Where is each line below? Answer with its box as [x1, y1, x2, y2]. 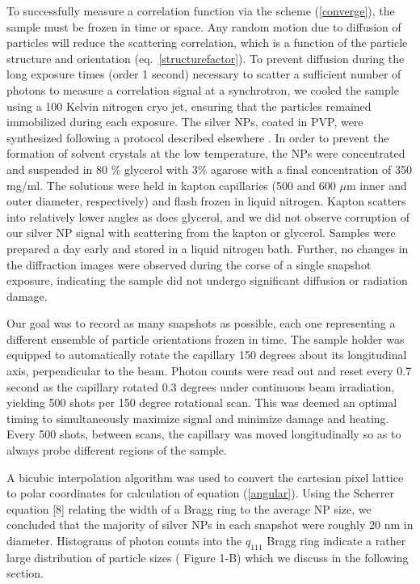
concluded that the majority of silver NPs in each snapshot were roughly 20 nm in [6, 516, 414, 533]
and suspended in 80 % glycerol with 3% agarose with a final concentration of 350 [6, 160, 413, 177]
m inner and [346, 176, 407, 193]
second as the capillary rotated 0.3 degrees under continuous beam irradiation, [6, 378, 395, 395]
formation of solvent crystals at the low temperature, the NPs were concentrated [6, 145, 405, 162]
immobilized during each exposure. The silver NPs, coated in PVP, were [6, 113, 363, 130]
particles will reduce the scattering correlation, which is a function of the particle [6, 34, 408, 51]
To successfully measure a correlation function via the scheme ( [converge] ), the [6, 2, 395, 19]
